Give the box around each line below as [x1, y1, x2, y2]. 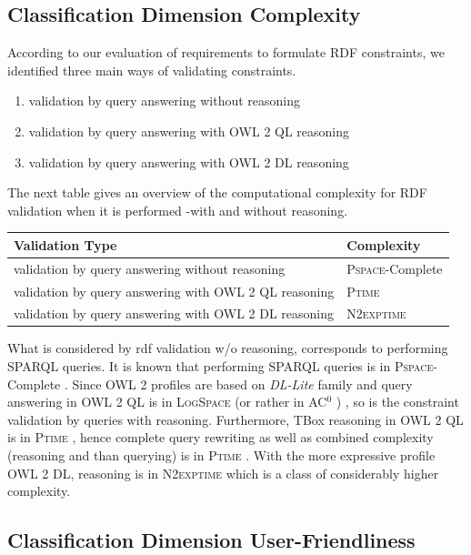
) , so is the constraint [336, 392, 459, 411]
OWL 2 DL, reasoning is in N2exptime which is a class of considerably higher [7, 463, 439, 482]
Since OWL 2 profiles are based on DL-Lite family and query [72, 374, 413, 393]
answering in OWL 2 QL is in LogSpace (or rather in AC [7, 392, 327, 411]
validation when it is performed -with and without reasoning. [7, 200, 348, 219]
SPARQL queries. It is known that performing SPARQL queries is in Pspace [7, 357, 434, 376]
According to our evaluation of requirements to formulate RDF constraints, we [7, 43, 445, 62]
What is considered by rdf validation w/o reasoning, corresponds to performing [7, 338, 448, 358]
